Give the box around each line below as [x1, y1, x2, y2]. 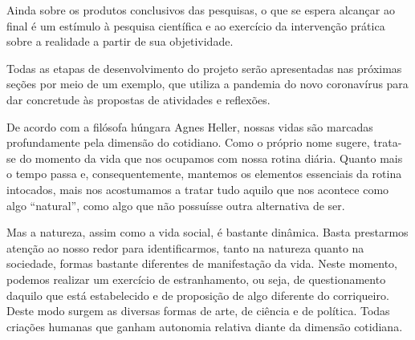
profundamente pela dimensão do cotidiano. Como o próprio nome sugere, [6, 134, 370, 151]
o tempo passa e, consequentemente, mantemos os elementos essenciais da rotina [6, 165, 402, 182]
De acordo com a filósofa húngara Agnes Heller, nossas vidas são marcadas [6, 118, 373, 135]
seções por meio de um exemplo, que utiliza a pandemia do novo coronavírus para [6, 75, 409, 92]
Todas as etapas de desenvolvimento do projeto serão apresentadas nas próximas [6, 59, 402, 76]
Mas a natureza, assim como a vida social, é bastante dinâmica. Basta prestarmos [6, 224, 409, 241]
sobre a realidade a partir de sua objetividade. [6, 33, 234, 50]
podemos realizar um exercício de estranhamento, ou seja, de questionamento [6, 270, 386, 287]
